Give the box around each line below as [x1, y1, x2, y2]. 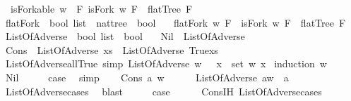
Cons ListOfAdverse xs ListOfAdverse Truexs [5, 42, 218, 57]
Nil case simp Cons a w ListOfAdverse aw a [5, 69, 289, 84]
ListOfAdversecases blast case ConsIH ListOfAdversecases [5, 83, 322, 98]
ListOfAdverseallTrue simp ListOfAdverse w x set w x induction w [5, 56, 327, 71]
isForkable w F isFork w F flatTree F [10, 1, 193, 15]
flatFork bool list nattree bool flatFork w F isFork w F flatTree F [5, 15, 346, 29]
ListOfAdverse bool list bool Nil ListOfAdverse [5, 29, 245, 43]
